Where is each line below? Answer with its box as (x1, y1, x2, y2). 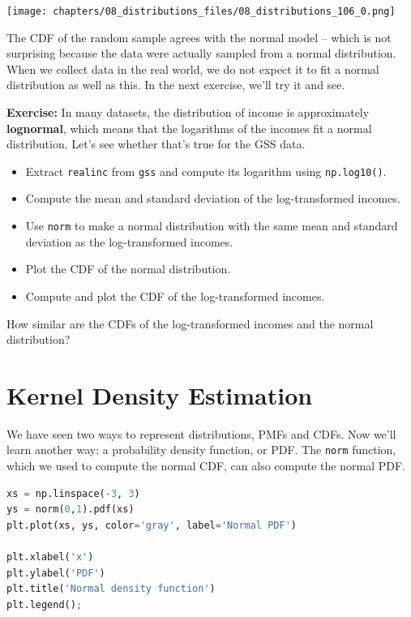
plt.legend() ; (6, 598, 83, 611)
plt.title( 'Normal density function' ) (6, 583, 216, 595)
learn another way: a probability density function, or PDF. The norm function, (6, 441, 396, 458)
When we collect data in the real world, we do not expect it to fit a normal (6, 60, 379, 77)
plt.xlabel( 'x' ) (6, 551, 94, 563)
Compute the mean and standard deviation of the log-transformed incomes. (25, 190, 400, 207)
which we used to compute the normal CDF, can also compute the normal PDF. (6, 457, 405, 474)
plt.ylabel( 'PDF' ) (6, 567, 105, 579)
